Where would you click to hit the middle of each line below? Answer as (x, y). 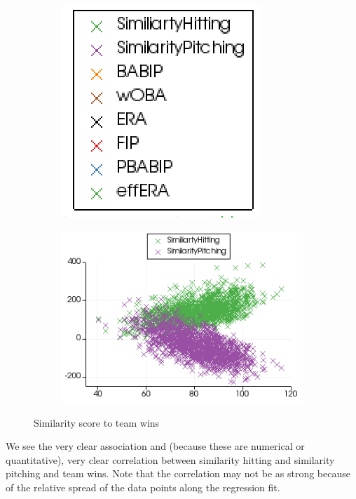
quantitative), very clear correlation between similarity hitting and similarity (170, 459)
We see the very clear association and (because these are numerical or (155, 446)
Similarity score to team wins (97, 422)
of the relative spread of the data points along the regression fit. (143, 487)
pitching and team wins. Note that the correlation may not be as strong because (178, 473)
